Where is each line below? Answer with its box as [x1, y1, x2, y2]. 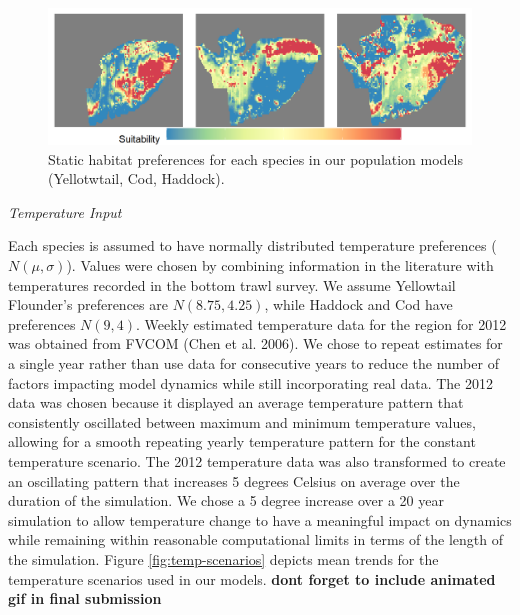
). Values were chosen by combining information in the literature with [66, 255, 494, 276]
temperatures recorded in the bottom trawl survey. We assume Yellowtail [8, 274, 456, 295]
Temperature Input [8, 201, 122, 222]
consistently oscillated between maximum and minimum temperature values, [8, 411, 476, 432]
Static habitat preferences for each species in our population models [48, 148, 464, 169]
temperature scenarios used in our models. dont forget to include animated [8, 568, 496, 589]
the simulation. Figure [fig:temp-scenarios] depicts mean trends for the [8, 548, 439, 569]
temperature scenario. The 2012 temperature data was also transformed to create [8, 450, 506, 471]
